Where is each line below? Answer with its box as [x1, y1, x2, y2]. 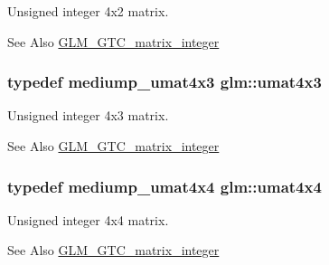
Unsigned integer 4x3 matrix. [7, 106, 169, 125]
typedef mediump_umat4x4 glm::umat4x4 [7, 175, 322, 197]
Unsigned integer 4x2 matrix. [7, 2, 169, 20]
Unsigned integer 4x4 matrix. [7, 210, 169, 229]
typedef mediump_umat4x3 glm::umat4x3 [7, 71, 322, 93]
